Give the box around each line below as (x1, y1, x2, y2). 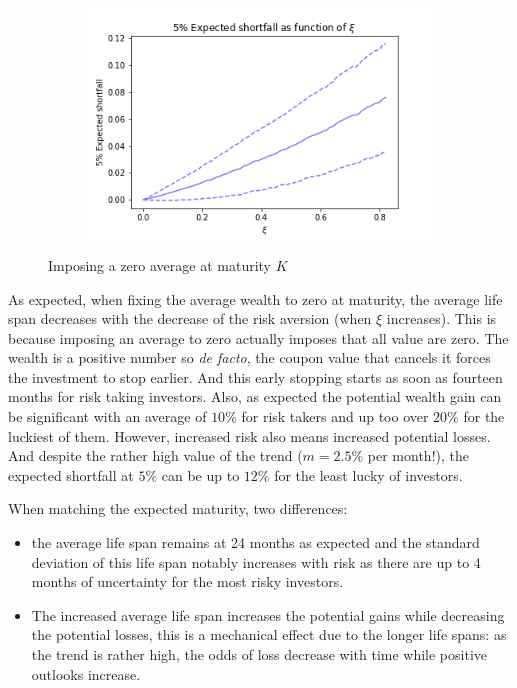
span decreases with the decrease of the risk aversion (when (8, 308, 372, 329)
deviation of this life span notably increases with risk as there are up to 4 (31, 551, 481, 572)
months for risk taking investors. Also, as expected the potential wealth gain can (8, 386, 502, 407)
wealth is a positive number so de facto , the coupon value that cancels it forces (8, 347, 491, 368)
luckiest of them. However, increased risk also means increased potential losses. (8, 425, 491, 446)
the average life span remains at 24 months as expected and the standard (31, 532, 480, 553)
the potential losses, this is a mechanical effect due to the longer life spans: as (31, 624, 507, 645)
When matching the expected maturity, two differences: (8, 498, 348, 519)
